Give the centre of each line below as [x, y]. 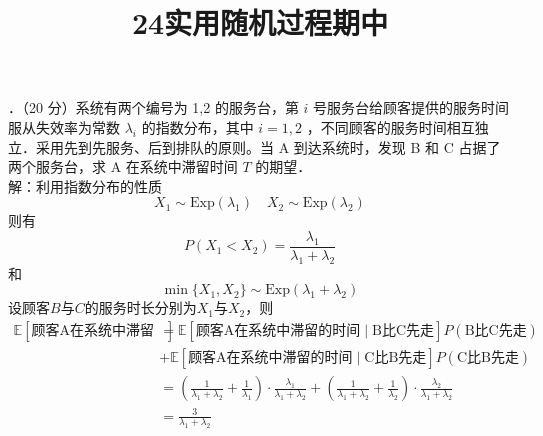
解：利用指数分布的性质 [85, 185]
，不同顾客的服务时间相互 [390, 126]
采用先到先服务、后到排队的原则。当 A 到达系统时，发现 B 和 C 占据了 [268, 146]
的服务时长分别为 [140, 307]
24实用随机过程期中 [260, 22]
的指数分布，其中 [197, 126]
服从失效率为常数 [64, 126]
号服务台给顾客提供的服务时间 [411, 107]
